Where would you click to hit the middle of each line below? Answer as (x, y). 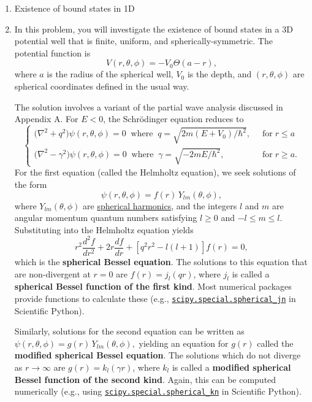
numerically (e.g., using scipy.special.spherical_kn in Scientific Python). (158, 391)
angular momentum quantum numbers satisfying (106, 218)
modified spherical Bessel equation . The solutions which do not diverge (158, 355)
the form (31, 184)
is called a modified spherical (231, 367)
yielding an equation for (184, 343)
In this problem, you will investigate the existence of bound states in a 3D (154, 29)
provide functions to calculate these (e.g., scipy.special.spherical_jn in (155, 298)
